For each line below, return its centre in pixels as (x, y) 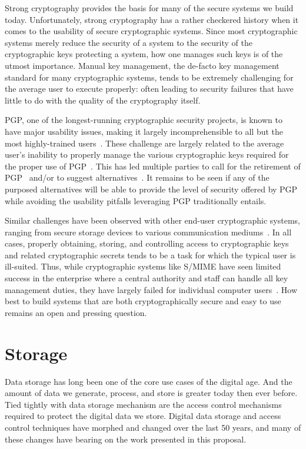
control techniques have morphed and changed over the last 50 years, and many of (153, 427)
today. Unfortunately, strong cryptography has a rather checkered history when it (152, 19)
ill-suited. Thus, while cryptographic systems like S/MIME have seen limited (143, 266)
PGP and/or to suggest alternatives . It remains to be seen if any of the (137, 177)
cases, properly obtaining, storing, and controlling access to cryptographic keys (147, 243)
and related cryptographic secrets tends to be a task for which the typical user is (150, 255)
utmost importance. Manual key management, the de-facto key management (142, 65)
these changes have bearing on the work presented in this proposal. (126, 439)
